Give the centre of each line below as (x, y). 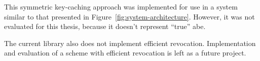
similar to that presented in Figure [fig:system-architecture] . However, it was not (129, 16)
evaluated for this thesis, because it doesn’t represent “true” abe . (105, 26)
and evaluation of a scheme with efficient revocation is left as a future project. (125, 53)
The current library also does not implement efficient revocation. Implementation (130, 43)
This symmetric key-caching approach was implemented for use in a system (121, 6)
